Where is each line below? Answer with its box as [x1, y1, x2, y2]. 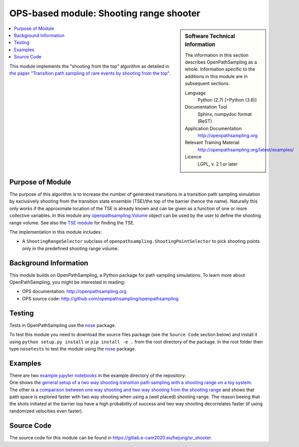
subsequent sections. [185, 80, 230, 86]
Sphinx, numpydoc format [197, 111, 252, 117]
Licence [185, 154, 202, 160]
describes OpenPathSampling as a [185, 59, 257, 66]
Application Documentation [185, 125, 242, 132]
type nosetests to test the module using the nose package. [9, 345, 137, 352]
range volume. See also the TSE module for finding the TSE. [9, 219, 135, 226]
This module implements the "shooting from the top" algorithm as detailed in [9, 63, 170, 69]
